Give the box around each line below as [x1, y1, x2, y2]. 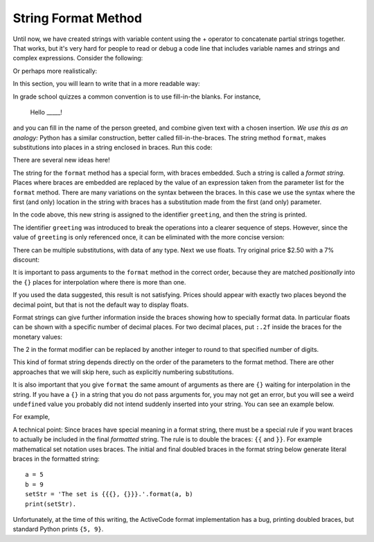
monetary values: [12, 332, 62, 341]
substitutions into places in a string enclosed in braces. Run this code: [12, 143, 213, 152]
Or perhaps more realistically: [12, 67, 98, 75]
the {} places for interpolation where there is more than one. [12, 278, 186, 286]
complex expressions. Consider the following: [12, 54, 143, 62]
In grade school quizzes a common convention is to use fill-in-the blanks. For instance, [12, 92, 261, 101]
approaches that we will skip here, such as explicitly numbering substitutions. [12, 368, 234, 376]
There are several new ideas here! [12, 156, 110, 164]
